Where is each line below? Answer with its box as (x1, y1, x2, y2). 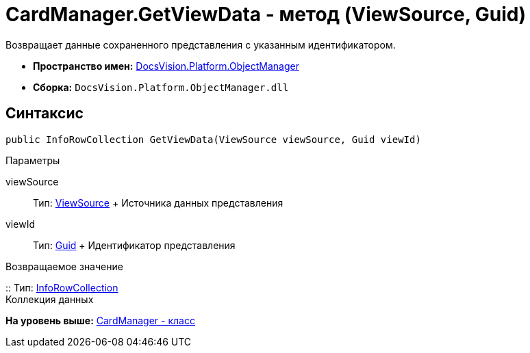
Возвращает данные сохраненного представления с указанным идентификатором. (5, 38, 396, 51)
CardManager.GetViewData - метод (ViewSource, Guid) (5, 3, 527, 26)
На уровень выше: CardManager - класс (5, 314, 195, 326)
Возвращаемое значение (5, 260, 123, 272)
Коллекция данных (5, 293, 94, 305)
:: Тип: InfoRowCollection (5, 281, 118, 293)
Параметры (5, 154, 60, 166)
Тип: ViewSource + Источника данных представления (33, 196, 283, 209)
